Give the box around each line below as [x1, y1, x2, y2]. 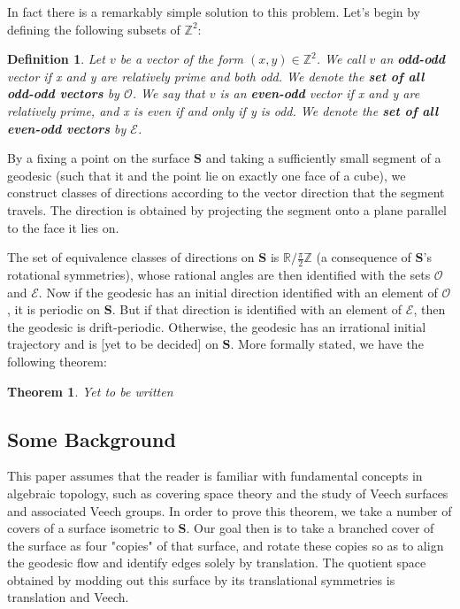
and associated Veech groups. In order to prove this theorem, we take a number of [7, 501, 452, 520]
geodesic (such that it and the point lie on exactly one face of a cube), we [7, 166, 406, 184]
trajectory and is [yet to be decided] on [7, 335, 218, 353]
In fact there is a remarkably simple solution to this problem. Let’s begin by [7, 3, 421, 20]
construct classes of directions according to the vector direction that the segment [7, 183, 445, 202]
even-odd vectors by [7, 119, 126, 137]
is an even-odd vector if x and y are [219, 84, 420, 103]
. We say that [132, 84, 205, 103]
